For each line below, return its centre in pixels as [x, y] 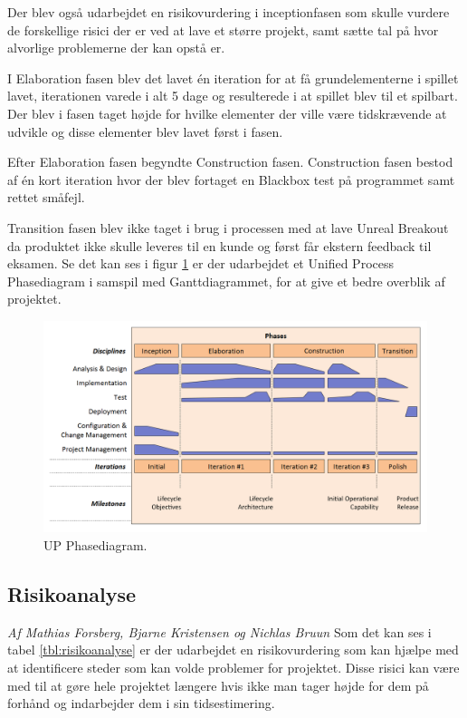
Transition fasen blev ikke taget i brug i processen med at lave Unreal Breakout [228, 227]
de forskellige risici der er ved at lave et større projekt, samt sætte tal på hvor [223, 29]
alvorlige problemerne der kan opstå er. [116, 48]
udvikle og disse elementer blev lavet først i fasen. [145, 131]
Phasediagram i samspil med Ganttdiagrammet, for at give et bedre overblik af [226, 281]
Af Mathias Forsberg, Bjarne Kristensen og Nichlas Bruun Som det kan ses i [219, 631]
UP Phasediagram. [95, 545]
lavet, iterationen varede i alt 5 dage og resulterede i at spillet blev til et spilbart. [233, 96]
